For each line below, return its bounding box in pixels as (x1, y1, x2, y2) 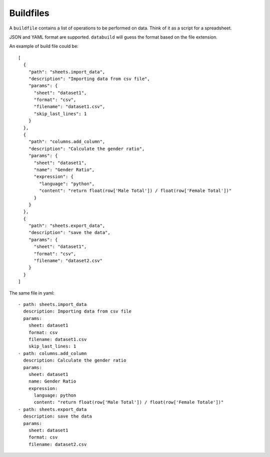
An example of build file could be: (9, 43, 78, 49)
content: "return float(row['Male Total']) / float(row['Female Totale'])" (33, 399, 224, 405)
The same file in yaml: (9, 290, 55, 296)
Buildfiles (9, 7, 49, 18)
